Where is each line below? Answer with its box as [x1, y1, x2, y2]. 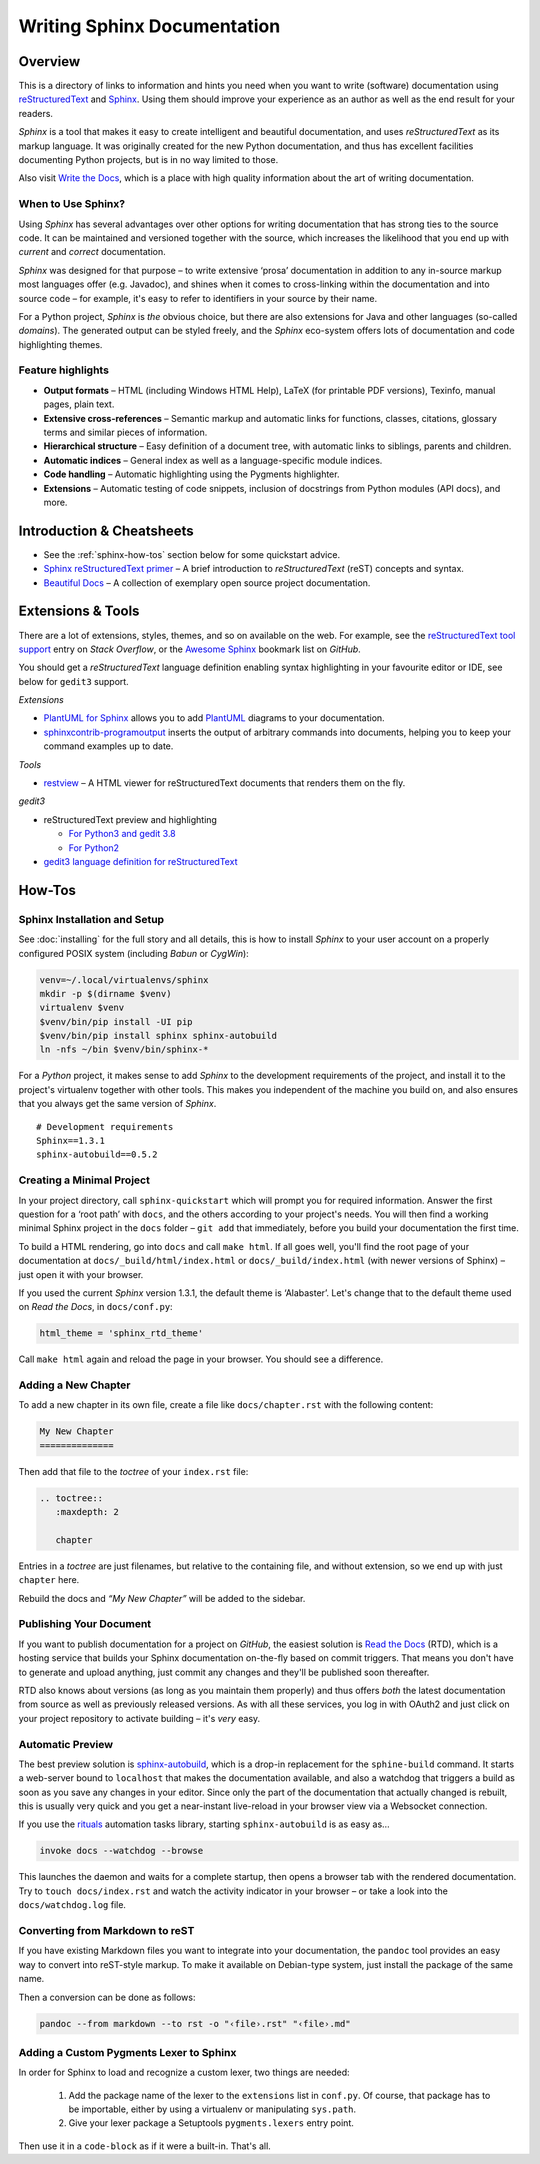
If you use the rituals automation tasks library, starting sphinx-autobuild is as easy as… [18, 1818, 390, 1830]
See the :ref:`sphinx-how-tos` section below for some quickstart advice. [43, 548, 340, 560]
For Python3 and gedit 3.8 [68, 828, 177, 840]
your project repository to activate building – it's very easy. [18, 1712, 261, 1724]
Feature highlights [18, 363, 110, 377]
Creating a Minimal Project [18, 1173, 150, 1187]
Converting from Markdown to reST [18, 1924, 195, 1937]
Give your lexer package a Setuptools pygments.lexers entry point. [68, 2117, 355, 2129]
